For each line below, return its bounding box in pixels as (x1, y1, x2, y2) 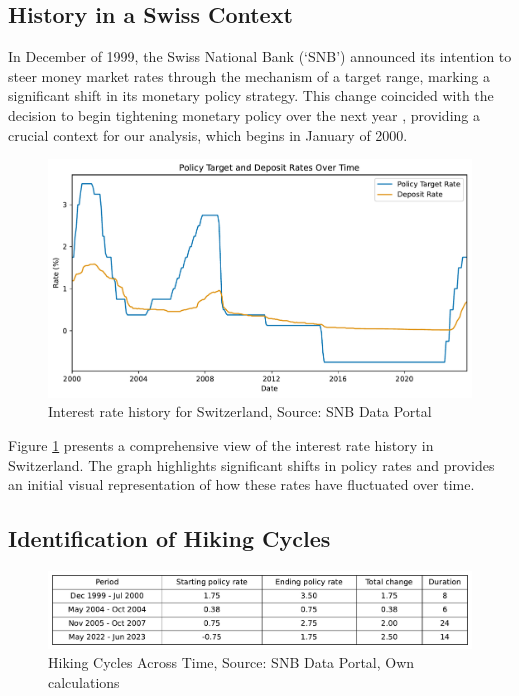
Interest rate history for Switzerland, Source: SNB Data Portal (48, 401, 432, 422)
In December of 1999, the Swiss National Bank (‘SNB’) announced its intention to (8, 46, 512, 67)
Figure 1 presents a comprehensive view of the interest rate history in (8, 435, 434, 456)
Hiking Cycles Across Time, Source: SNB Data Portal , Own (48, 652, 415, 673)
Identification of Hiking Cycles (8, 523, 331, 554)
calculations (48, 671, 120, 692)
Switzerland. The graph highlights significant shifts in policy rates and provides (8, 454, 495, 475)
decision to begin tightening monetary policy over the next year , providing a (8, 104, 480, 125)
